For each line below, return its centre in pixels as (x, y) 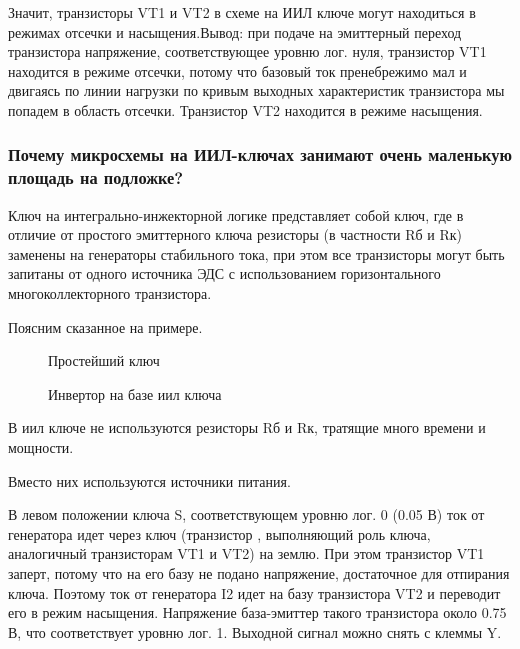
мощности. (41, 447)
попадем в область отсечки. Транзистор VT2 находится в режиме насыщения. (245, 109)
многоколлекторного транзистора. (110, 293)
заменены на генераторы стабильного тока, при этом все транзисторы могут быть (256, 253)
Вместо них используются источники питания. (149, 480)
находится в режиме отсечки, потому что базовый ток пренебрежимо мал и (237, 70)
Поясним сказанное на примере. (105, 326)
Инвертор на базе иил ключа (135, 393)
